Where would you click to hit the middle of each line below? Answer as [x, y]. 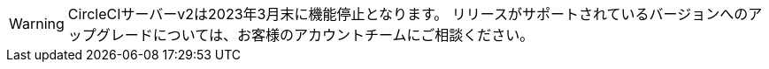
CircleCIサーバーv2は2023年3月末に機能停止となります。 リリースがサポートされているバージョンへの [408, 14]
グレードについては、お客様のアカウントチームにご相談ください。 [315, 35]
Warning [37, 24]
